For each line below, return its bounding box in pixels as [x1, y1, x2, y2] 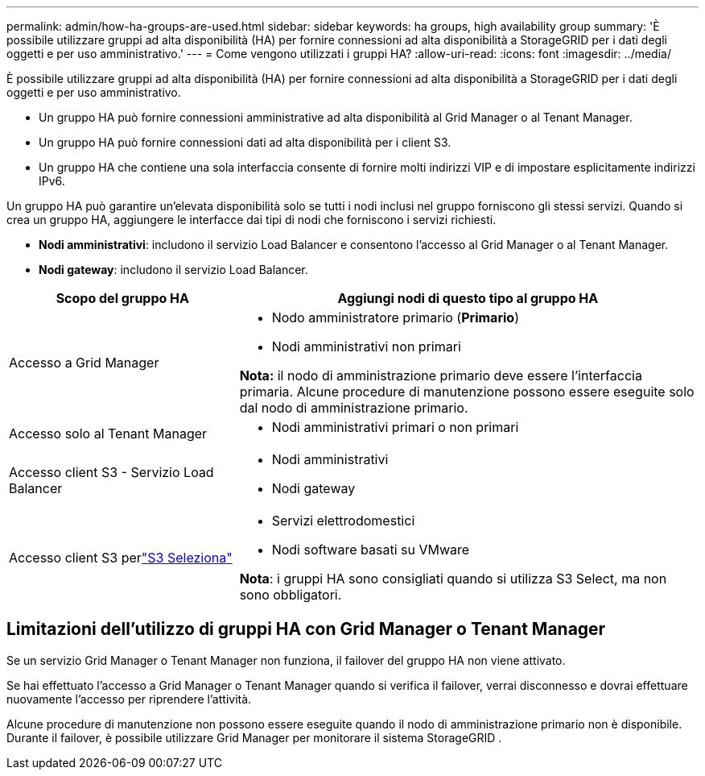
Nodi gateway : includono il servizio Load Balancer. [39, 263, 308, 276]
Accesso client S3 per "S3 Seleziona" [9, 550, 233, 566]
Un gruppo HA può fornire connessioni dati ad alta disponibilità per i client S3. [39, 135, 451, 149]
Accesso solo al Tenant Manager [9, 425, 208, 442]
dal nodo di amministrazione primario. [239, 400, 468, 416]
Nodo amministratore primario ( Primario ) [271, 309, 519, 326]
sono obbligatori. [239, 587, 342, 603]
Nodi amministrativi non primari [271, 338, 461, 355]
